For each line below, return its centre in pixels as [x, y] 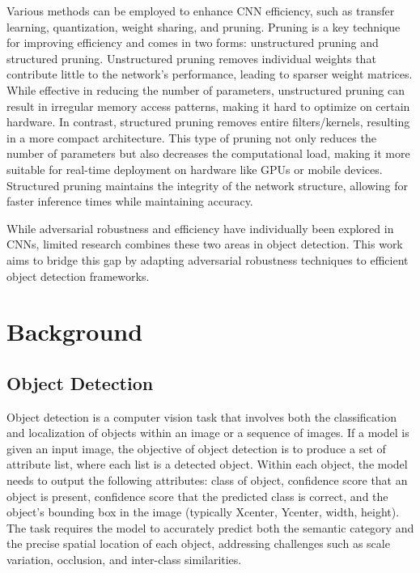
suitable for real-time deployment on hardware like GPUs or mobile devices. [195, 169]
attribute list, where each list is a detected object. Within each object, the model [207, 464]
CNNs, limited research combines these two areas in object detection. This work [205, 244]
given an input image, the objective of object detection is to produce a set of [196, 448]
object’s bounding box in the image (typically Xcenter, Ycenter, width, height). [203, 512]
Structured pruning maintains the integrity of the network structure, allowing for [207, 185]
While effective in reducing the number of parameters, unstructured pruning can [206, 89]
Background [75, 331]
